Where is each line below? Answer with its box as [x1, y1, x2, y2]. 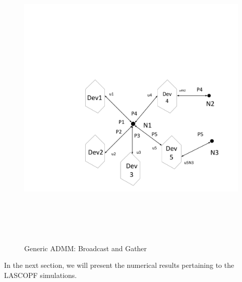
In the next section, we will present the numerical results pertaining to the [4, 260, 234, 270]
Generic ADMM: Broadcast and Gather [24, 243, 147, 253]
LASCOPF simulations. [4, 269, 77, 280]
